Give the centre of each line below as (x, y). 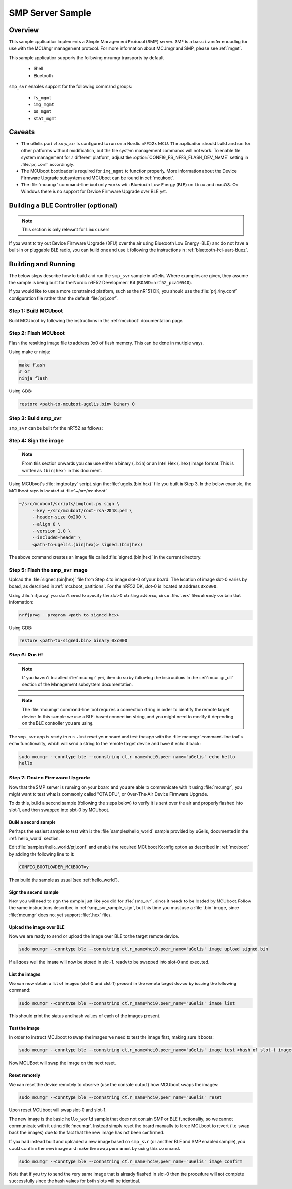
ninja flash (34, 379)
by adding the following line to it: (42, 854)
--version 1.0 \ (51, 531)
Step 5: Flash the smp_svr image (48, 570)
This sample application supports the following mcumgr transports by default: (87, 57)
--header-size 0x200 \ (59, 517)
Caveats (22, 132)
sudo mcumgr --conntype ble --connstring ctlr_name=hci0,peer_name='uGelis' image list (127, 1003)
